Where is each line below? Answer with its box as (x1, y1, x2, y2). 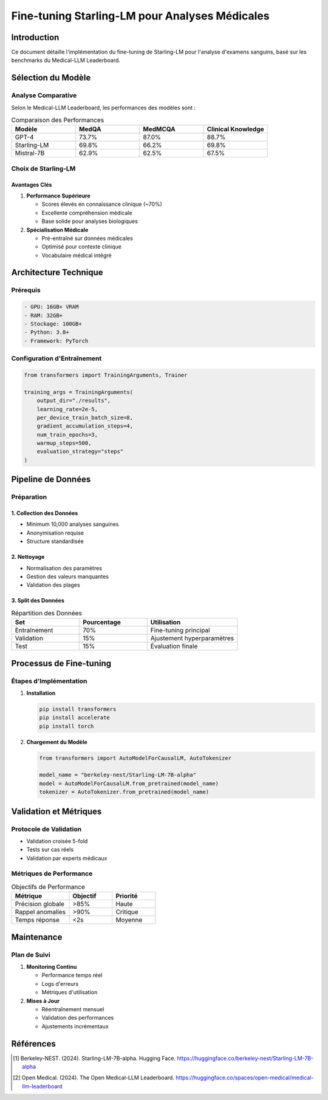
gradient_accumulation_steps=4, (36, 423, 134, 429)
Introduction (11, 32, 60, 43)
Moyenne (115, 916, 143, 924)
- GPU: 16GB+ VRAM (24, 304, 79, 310)
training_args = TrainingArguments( (24, 389, 134, 395)
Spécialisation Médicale (26, 226, 89, 233)
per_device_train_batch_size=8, (36, 414, 134, 421)
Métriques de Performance (11, 869, 93, 878)
